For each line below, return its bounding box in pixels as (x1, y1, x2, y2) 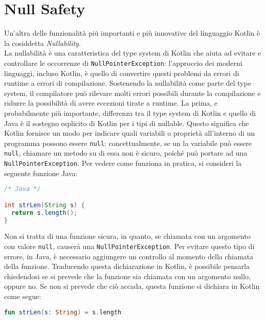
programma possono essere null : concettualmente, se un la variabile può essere (4, 137, 252, 148)
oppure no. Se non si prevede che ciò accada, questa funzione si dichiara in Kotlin (4, 281, 260, 291)
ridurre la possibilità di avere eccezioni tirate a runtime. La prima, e (4, 97, 218, 108)
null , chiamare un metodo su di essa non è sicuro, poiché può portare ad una (4, 147, 248, 158)
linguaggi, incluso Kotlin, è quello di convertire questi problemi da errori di (4, 67, 239, 78)
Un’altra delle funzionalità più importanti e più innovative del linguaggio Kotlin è (4, 28, 260, 38)
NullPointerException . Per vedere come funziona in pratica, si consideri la (4, 158, 242, 168)
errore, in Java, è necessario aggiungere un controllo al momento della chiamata (4, 251, 254, 261)
